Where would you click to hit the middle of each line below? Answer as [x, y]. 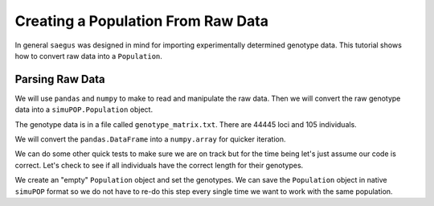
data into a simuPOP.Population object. [84, 109]
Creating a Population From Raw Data [142, 21]
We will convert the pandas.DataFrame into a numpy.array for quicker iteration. [150, 139]
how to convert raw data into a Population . [88, 56]
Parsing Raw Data [60, 79]
